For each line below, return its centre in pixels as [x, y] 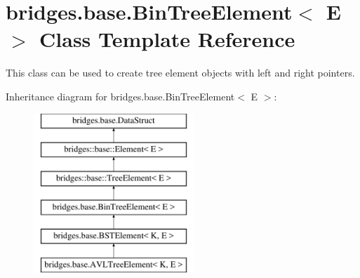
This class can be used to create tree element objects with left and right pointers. [180, 73]
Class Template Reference [167, 39]
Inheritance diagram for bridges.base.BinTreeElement [120, 96]
